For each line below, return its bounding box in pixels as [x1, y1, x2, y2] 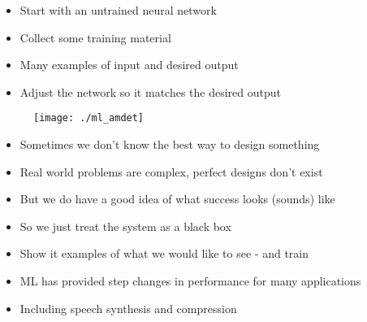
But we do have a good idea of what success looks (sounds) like [19, 190, 335, 207]
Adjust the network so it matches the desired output [19, 83, 281, 100]
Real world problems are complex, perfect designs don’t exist [19, 163, 323, 180]
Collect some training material [19, 28, 171, 46]
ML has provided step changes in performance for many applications [19, 272, 361, 289]
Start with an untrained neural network [19, 2, 217, 18]
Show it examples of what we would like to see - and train [19, 245, 309, 262]
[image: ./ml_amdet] [33, 112, 145, 124]
